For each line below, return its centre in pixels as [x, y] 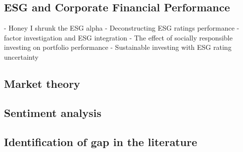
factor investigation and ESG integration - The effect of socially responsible [118, 37]
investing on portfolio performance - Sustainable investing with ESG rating [118, 47]
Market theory [42, 83]
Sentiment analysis [53, 112]
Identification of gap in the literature [101, 141]
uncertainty [21, 57]
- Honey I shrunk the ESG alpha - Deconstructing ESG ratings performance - [122, 28]
